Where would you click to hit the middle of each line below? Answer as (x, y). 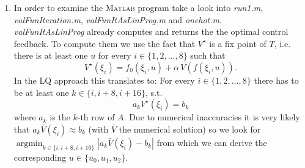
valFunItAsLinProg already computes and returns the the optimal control (151, 31)
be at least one (41, 92)
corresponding (40, 157)
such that (208, 55)
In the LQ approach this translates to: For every (104, 80)
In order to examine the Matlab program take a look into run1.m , (138, 7)
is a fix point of (238, 43)
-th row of (96, 117)
